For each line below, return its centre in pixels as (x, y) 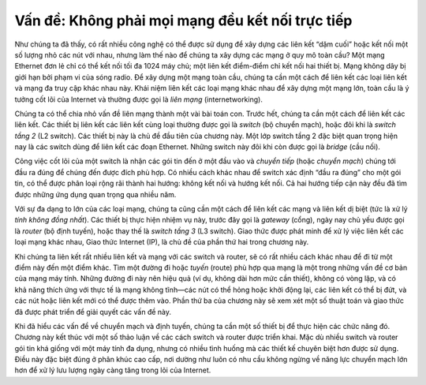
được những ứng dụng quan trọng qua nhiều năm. (95, 194)
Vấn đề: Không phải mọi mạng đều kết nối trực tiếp (183, 21)
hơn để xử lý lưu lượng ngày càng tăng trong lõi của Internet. (113, 370)
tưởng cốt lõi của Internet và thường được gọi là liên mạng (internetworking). (139, 99)
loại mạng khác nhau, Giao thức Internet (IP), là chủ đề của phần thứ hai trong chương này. (162, 242)
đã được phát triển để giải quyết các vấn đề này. (93, 312)
